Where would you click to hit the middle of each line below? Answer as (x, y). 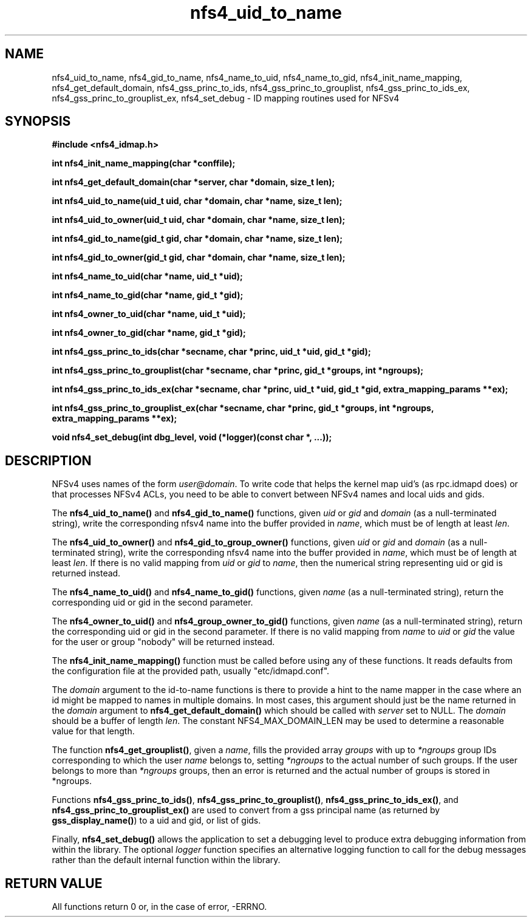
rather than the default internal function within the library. (166, 860)
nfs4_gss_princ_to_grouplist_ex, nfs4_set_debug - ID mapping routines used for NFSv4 (226, 98)
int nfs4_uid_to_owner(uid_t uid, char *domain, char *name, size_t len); (199, 220)
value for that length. (93, 731)
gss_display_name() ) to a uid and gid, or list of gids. (156, 821)
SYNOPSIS (38, 121)
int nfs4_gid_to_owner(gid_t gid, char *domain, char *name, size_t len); (199, 258)
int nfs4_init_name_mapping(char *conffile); (144, 163)
